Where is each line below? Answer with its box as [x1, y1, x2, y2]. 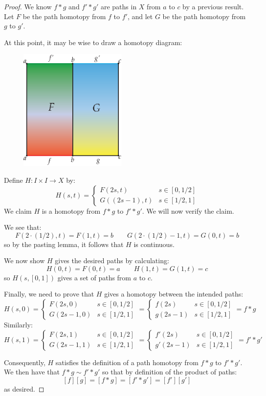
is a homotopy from [42, 205, 101, 216]
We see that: [4, 222, 42, 232]
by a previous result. [182, 1, 244, 11]
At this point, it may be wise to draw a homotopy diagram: [4, 37, 182, 47]
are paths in [100, 1, 137, 11]
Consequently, [4, 357, 45, 367]
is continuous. [133, 239, 175, 249]
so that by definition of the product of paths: [102, 367, 237, 377]
